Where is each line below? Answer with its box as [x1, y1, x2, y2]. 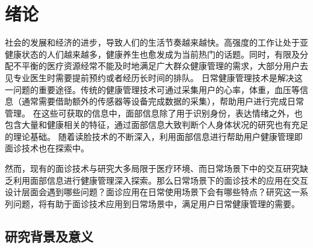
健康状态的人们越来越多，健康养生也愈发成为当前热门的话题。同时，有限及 [5, 47, 300, 60]
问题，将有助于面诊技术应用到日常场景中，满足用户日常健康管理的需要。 [13, 197, 300, 210]
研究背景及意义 [5, 226, 93, 245]
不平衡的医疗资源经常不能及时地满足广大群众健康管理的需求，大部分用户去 [13, 59, 308, 72]
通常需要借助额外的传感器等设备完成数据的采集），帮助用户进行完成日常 [21, 95, 304, 107]
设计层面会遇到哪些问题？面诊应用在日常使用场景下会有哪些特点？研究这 [5, 186, 291, 198]
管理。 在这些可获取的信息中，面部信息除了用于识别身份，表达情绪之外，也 [5, 106, 303, 119]
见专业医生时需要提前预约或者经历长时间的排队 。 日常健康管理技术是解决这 [5, 71, 303, 83]
